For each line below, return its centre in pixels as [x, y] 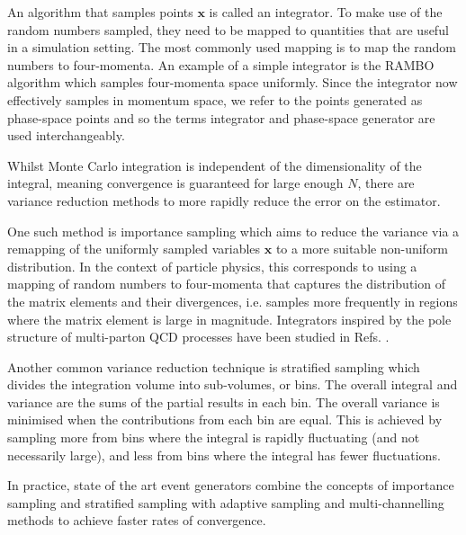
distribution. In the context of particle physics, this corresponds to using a [212, 266]
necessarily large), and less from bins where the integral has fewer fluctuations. [224, 455]
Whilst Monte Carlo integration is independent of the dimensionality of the [215, 165]
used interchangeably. [66, 135]
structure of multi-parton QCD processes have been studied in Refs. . [198, 337]
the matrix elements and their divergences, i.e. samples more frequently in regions [233, 301]
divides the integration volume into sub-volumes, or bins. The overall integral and [233, 384]
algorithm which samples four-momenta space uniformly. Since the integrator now [233, 82]
